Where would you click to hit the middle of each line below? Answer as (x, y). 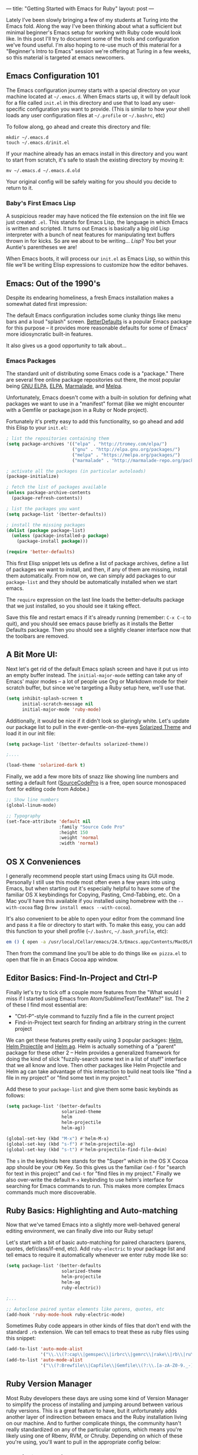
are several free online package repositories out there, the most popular (93, 380)
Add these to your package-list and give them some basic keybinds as (92, 1089)
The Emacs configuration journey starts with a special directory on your (93, 90)
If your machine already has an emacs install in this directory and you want (97, 153)
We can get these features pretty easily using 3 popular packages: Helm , (95, 1040)
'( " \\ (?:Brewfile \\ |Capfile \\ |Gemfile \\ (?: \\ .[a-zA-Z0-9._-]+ (118, 1366)
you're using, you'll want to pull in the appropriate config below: (83, 1442)
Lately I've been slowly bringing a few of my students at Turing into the (92, 20)
